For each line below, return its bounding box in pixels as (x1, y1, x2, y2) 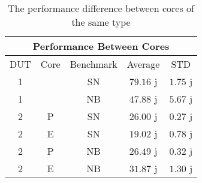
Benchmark (70, 57, 117, 71)
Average (126, 57, 160, 71)
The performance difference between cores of (8, 1, 194, 15)
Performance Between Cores (32, 39, 170, 53)
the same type (71, 15, 131, 29)
